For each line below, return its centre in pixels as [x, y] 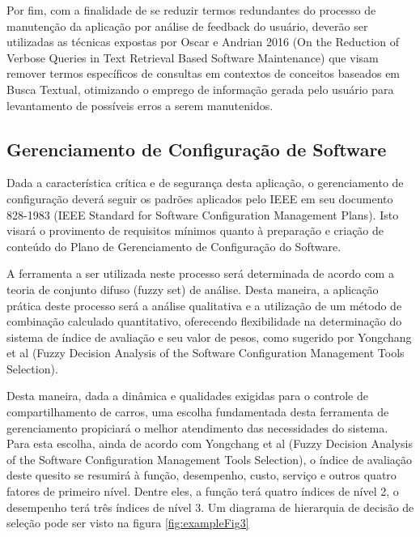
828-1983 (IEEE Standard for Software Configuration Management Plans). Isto [203, 214]
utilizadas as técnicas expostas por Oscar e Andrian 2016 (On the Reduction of [203, 42]
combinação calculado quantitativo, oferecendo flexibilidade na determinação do [204, 321]
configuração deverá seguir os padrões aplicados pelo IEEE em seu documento [200, 198]
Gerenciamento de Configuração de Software [197, 149]
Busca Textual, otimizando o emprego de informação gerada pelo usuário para [200, 89]
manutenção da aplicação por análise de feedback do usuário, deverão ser [187, 26]
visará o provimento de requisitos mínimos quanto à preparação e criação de [195, 230]
